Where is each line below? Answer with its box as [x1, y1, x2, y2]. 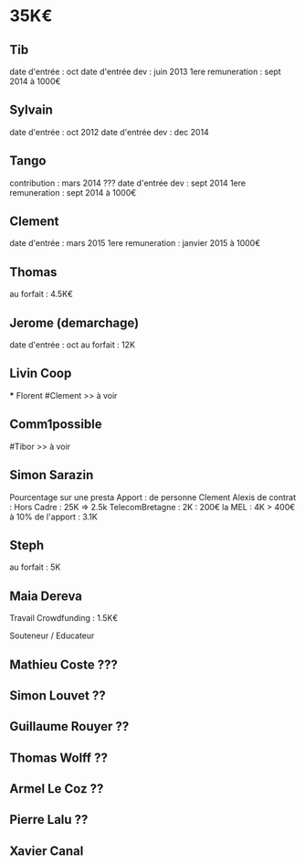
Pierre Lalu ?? [9, 812, 89, 828]
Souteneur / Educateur [9, 630, 95, 641]
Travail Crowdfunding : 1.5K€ [9, 613, 119, 624]
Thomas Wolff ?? [9, 750, 108, 765]
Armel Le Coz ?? [9, 781, 104, 796]
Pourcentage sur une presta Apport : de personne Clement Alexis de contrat [9, 491, 297, 503]
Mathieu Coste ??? [9, 657, 119, 672]
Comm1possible [9, 417, 102, 432]
